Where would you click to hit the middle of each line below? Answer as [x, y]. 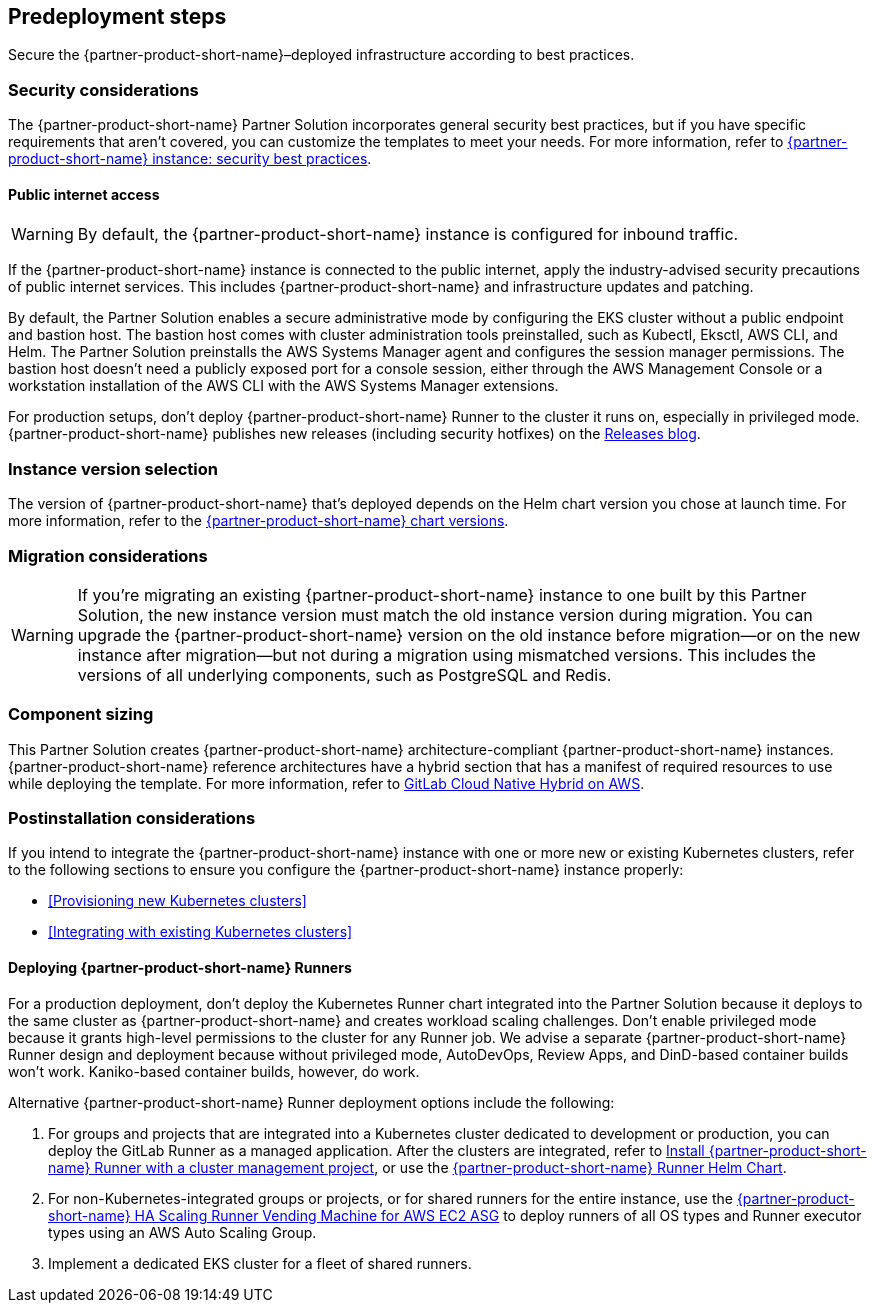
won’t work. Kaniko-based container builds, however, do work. [214, 1071]
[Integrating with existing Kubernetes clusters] [200, 932]
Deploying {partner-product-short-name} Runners [180, 967]
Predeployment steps [117, 16]
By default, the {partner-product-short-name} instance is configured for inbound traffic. [408, 234]
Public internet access [84, 194]
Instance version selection [113, 468]
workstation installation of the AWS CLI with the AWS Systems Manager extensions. [283, 386]
